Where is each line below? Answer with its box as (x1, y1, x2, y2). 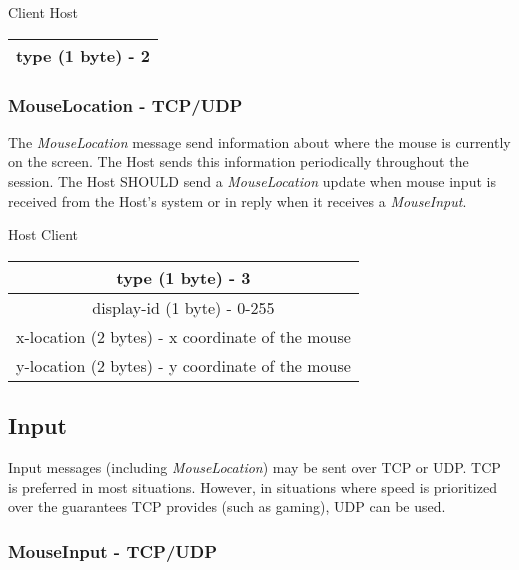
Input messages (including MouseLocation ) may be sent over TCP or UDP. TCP (8, 456, 501, 477)
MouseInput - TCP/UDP (8, 538, 218, 563)
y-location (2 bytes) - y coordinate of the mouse (16, 353, 351, 377)
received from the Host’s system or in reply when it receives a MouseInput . (8, 190, 467, 211)
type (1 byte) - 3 (116, 265, 251, 289)
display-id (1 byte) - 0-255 (92, 295, 275, 319)
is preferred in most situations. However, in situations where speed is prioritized (8, 476, 497, 497)
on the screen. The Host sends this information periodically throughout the (8, 151, 469, 172)
